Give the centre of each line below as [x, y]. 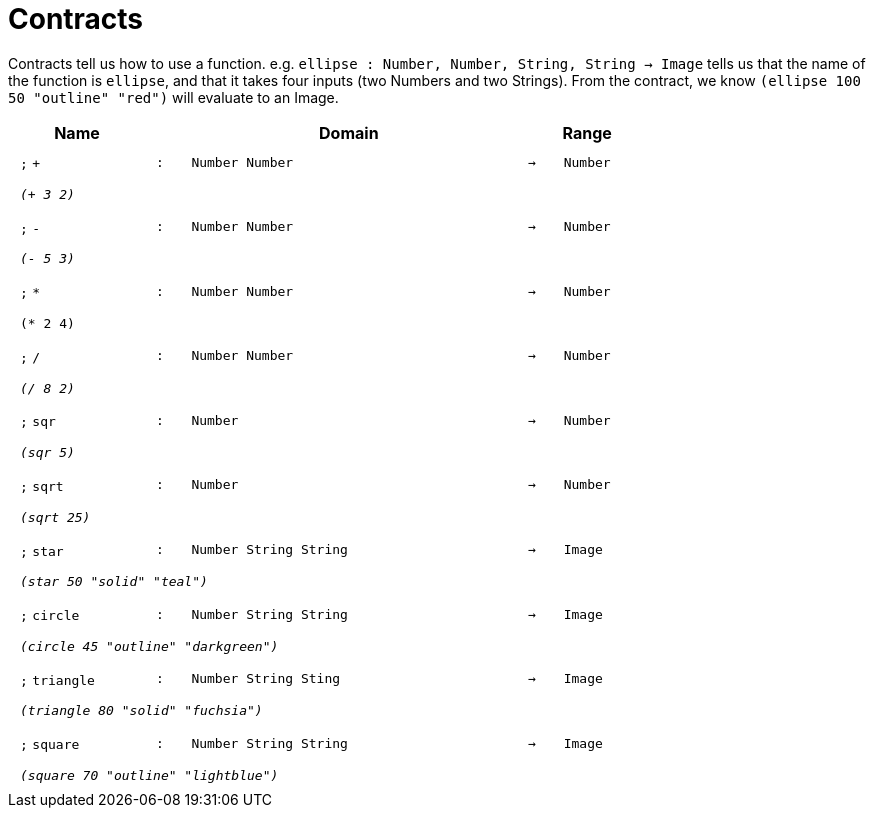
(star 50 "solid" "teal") [114, 582]
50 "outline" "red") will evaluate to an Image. [173, 97]
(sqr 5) [47, 453]
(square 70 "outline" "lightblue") [149, 775]
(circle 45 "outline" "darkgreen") [149, 646]
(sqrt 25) [55, 517]
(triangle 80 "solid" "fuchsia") [141, 711]
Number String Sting [266, 679]
